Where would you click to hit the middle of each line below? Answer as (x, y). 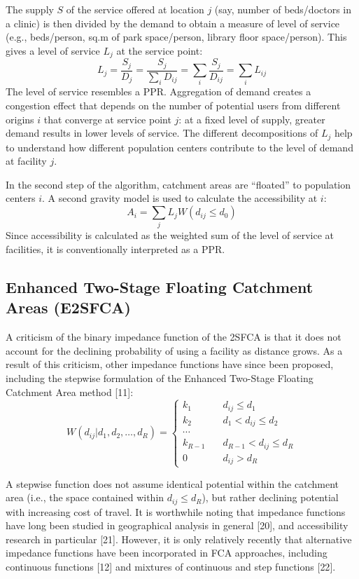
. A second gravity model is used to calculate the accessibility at (180, 198)
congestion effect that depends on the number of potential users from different (173, 105)
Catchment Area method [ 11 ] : (70, 391)
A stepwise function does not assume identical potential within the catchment (172, 483)
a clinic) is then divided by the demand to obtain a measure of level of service (173, 23)
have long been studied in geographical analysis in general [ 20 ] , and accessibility (177, 525)
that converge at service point (107, 119)
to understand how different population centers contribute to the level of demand (179, 147)
